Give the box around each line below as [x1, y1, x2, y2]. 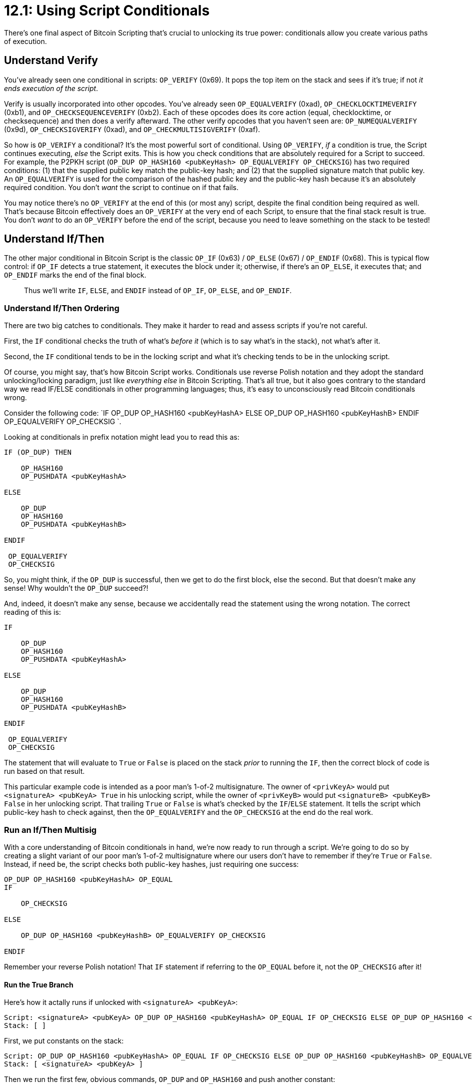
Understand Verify [4, 54, 98, 67]
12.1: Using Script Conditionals [4, 2, 210, 19]
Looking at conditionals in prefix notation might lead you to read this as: [4, 433, 239, 442]
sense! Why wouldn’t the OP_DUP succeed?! [4, 584, 148, 593]
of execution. [4, 37, 47, 46]
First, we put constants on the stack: [4, 1036, 124, 1045]
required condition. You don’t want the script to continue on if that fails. [4, 183, 239, 192]
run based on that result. [4, 767, 85, 776]
